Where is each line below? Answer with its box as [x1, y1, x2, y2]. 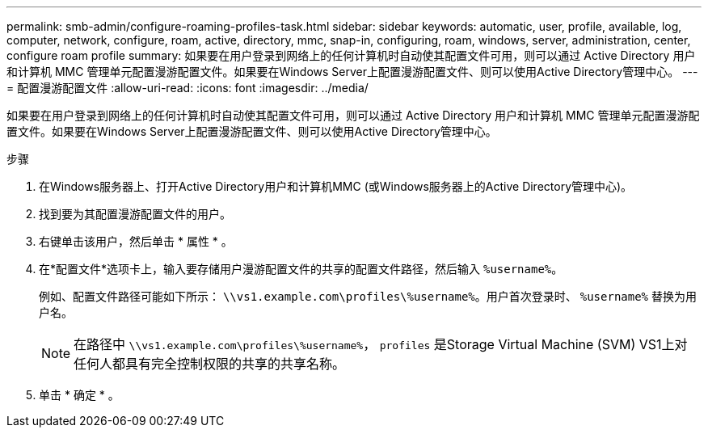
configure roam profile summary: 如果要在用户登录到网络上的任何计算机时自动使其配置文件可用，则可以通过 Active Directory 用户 [6, 48, 696, 62]
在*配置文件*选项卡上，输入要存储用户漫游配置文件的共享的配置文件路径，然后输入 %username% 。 [39, 262, 563, 276]
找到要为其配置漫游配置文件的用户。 [39, 207, 231, 221]
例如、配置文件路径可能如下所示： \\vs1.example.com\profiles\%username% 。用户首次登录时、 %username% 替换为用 [39, 289, 697, 303]
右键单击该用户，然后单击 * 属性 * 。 [39, 234, 233, 248]
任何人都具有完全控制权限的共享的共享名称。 [74, 356, 346, 372]
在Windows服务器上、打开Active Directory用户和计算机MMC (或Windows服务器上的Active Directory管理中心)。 [39, 179, 633, 193]
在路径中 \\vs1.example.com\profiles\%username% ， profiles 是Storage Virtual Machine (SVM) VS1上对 [74, 336, 688, 352]
